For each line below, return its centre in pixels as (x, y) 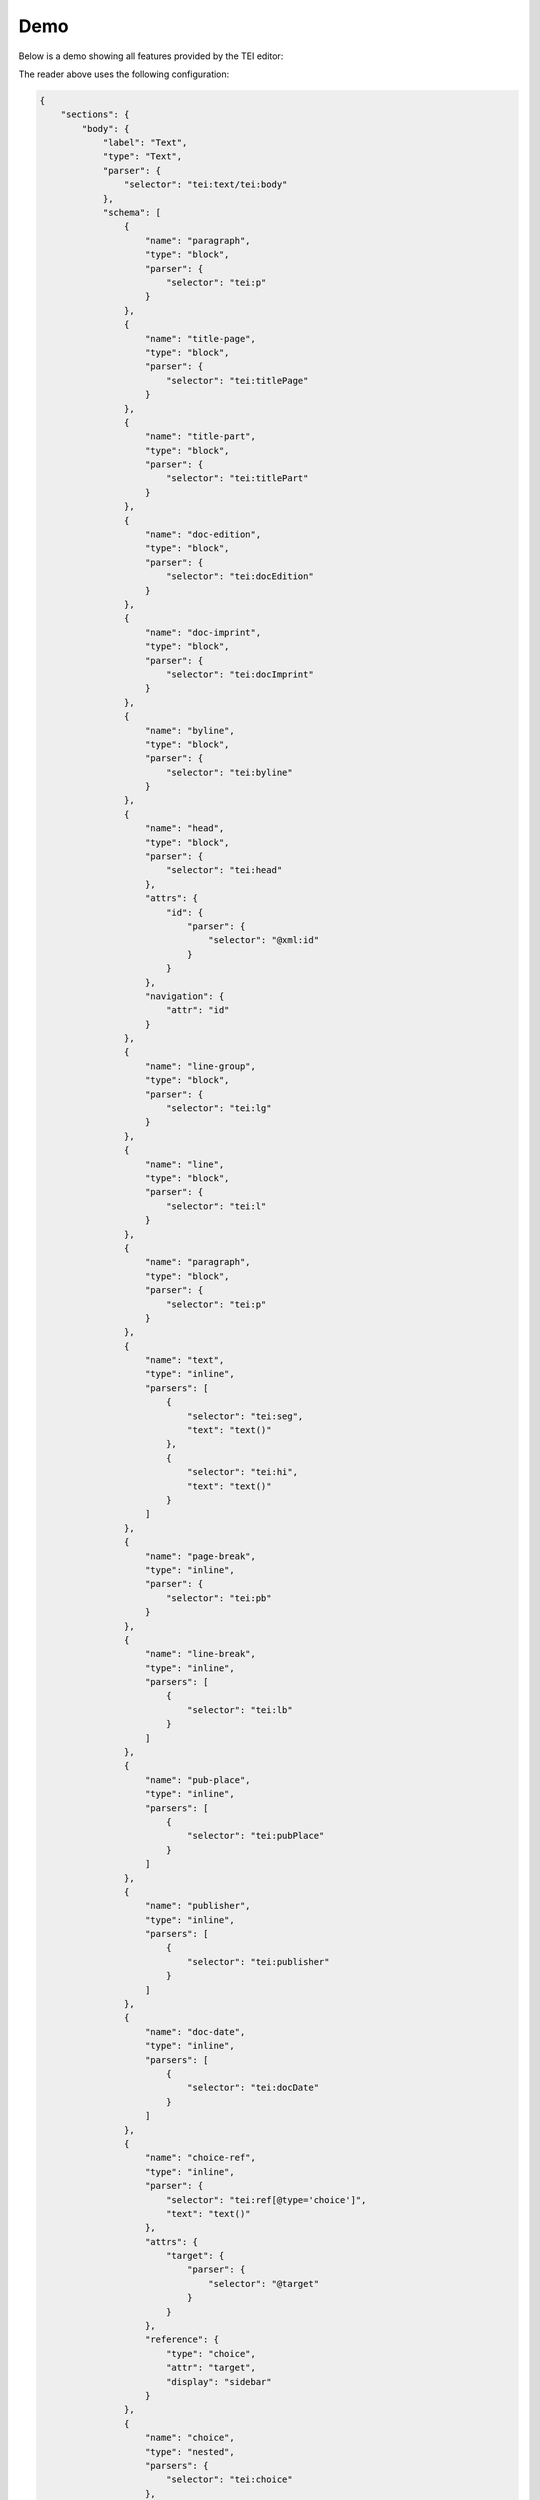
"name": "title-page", (201, 338)
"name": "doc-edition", (203, 534)
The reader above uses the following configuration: (124, 74)
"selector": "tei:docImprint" (239, 674)
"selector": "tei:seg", (245, 1416)
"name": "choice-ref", (201, 2158)
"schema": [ (132, 213)
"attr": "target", (211, 2368)
